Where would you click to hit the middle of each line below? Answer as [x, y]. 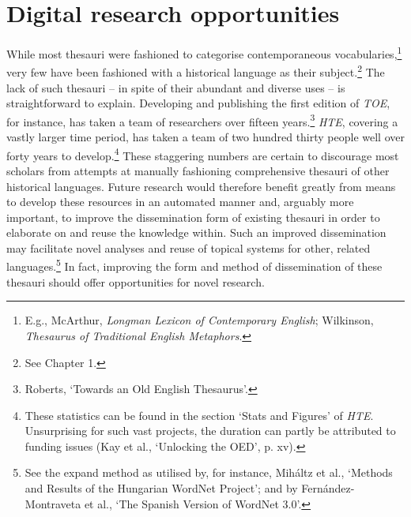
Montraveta [53, 503]
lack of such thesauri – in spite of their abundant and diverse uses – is [176, 87]
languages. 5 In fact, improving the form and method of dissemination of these [194, 265]
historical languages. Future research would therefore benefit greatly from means [201, 186]
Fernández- [328, 488]
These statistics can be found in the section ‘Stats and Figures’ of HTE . [199, 415]
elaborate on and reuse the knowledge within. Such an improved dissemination [196, 232]
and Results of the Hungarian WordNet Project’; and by [161, 488]
